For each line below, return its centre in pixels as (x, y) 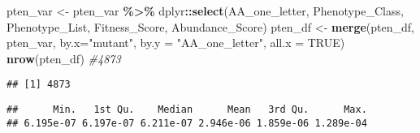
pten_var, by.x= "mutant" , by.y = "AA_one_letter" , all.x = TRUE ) (176, 43)
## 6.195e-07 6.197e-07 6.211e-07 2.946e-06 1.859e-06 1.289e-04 (187, 123)
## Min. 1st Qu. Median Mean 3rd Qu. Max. (187, 110)
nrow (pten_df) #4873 (64, 58)
